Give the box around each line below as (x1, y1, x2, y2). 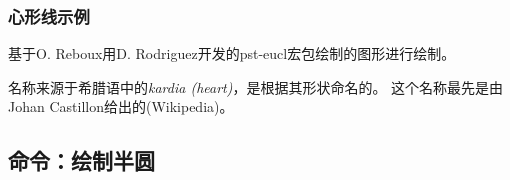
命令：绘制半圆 (8, 145, 155, 176)
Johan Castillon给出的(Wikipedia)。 (8, 96, 234, 117)
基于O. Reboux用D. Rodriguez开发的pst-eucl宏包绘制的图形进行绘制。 (8, 43, 456, 64)
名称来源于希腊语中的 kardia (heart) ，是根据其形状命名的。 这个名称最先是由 (8, 76, 504, 97)
